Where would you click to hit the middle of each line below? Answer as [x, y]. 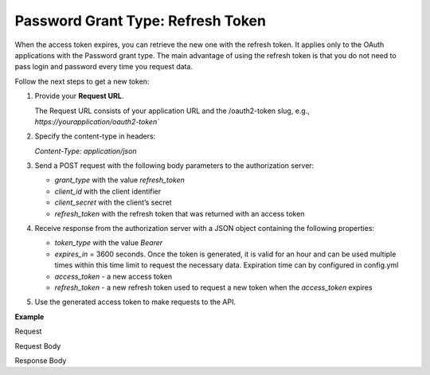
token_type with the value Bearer [109, 243]
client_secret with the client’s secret [113, 202]
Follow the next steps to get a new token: [82, 81]
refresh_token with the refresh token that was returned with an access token [180, 213]
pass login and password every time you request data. [104, 67]
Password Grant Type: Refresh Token [141, 21]
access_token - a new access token [113, 276]
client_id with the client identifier [108, 191]
